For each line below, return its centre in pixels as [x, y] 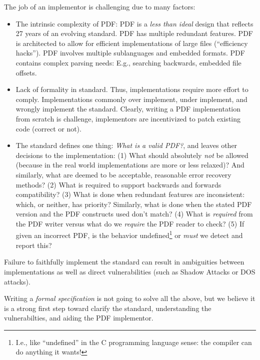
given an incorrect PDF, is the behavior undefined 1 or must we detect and [129, 234]
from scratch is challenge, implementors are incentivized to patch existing [128, 118]
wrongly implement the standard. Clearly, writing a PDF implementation [128, 109]
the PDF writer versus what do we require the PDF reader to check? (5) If [130, 223]
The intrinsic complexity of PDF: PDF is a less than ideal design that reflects [134, 23]
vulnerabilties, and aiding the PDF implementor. [79, 318]
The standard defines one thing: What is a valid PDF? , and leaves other [126, 145]
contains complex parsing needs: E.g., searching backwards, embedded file [128, 62]
